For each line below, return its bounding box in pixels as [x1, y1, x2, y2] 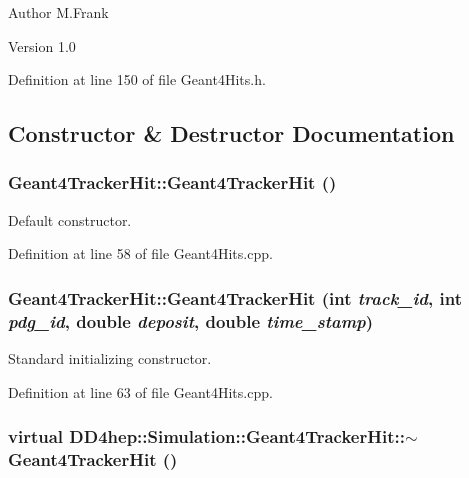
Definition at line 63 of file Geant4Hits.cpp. [8, 381, 273, 402]
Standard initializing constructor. [8, 348, 212, 369]
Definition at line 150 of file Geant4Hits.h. [8, 69, 266, 90]
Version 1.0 [8, 35, 76, 56]
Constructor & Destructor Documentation [8, 118, 455, 149]
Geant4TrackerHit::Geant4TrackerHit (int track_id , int [8, 285, 462, 310]
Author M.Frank [8, 2, 109, 22]
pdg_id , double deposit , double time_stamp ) [8, 308, 374, 333]
